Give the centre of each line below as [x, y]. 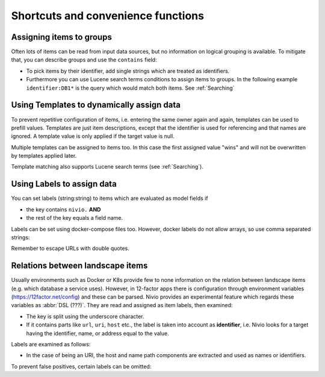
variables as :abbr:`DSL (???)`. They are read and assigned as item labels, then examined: [122, 305]
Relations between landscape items [79, 266]
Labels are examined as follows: [51, 344]
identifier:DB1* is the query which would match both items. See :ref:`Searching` [130, 88]
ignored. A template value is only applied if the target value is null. [93, 136]
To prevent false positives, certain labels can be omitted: [81, 366]
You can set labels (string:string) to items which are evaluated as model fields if [110, 198]
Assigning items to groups [62, 37]
